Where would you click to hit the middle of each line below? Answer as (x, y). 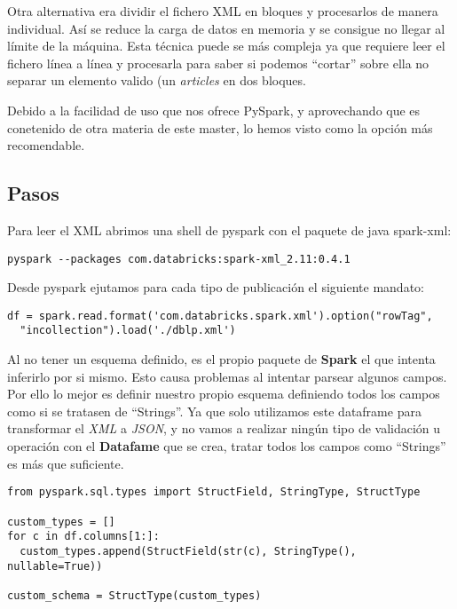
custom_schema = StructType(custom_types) (134, 595)
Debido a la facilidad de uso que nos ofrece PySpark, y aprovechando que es (214, 110)
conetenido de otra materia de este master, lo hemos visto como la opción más (220, 127)
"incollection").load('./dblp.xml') (128, 331)
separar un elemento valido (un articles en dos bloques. (157, 80)
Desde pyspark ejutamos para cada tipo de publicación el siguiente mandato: (216, 287)
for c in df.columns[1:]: (83, 537)
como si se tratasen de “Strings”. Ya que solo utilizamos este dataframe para (214, 411)
